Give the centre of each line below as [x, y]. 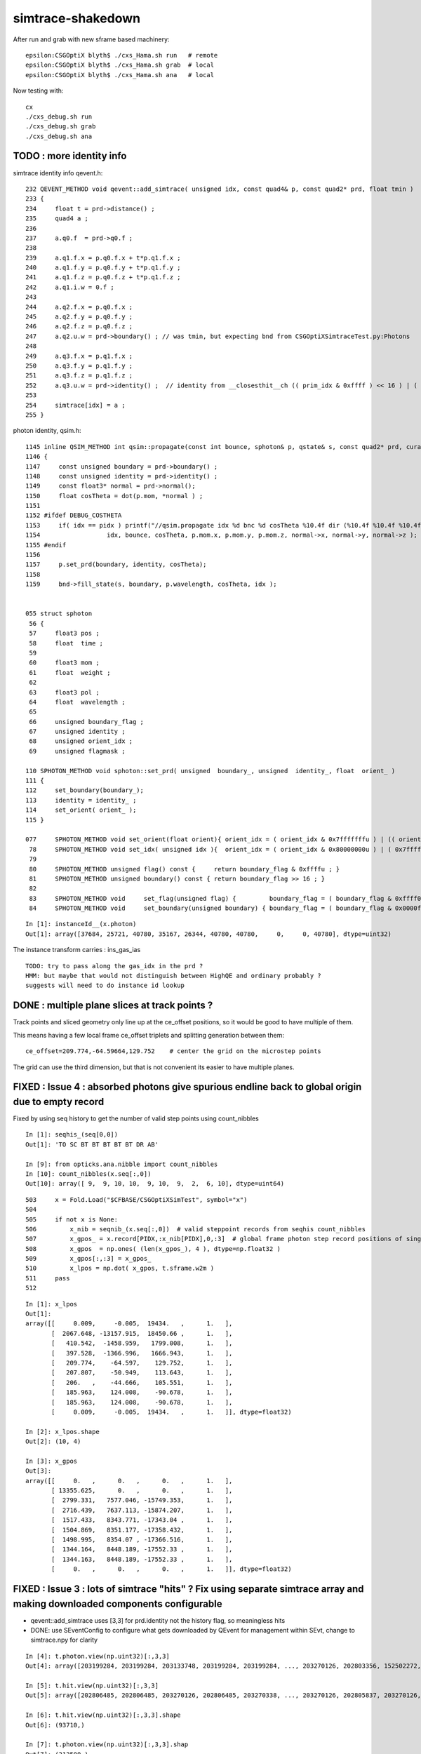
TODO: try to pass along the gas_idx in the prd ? [114, 966]
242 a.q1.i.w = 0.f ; [70, 287]
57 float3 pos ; [64, 634]
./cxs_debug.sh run [59, 116]
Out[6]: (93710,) [55, 1725]
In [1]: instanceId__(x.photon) [81, 924]
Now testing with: [38, 91]
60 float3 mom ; [64, 663]
